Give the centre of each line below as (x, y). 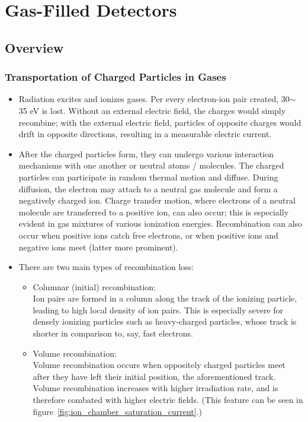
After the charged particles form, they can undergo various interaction (146, 153)
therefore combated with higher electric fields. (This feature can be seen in (168, 400)
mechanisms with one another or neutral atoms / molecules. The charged (151, 165)
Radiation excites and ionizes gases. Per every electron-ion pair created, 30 (154, 99)
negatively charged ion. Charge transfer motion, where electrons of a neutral (157, 200)
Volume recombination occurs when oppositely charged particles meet (159, 365)
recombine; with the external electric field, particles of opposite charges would (160, 122)
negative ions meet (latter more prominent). (98, 247)
